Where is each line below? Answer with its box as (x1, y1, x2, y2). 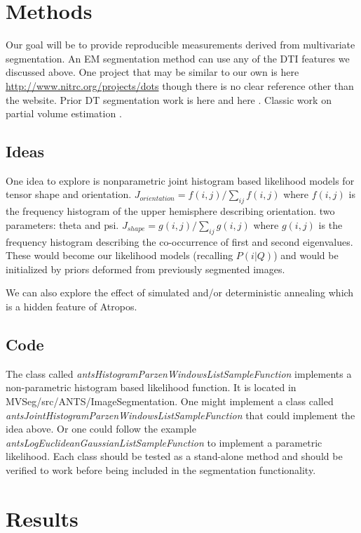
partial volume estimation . (6, 106, 122, 121)
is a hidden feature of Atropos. (6, 299, 137, 314)
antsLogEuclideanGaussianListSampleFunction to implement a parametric (6, 435, 322, 449)
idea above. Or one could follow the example (6, 421, 196, 436)
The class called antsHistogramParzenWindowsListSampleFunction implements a (6, 366, 352, 381)
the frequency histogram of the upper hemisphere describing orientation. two (6, 204, 335, 218)
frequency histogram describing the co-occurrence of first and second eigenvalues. (6, 234, 353, 249)
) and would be (273, 248, 339, 263)
